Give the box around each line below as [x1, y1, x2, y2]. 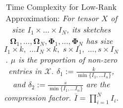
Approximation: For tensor [5, 12, 99, 24]
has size [86, 35, 113, 46]
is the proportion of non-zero [18, 54, 118, 65]
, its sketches [66, 24, 111, 35]
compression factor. [4, 91, 72, 103]
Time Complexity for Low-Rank [6, 1, 117, 12]
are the [86, 78, 110, 90]
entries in [8, 65, 42, 76]
